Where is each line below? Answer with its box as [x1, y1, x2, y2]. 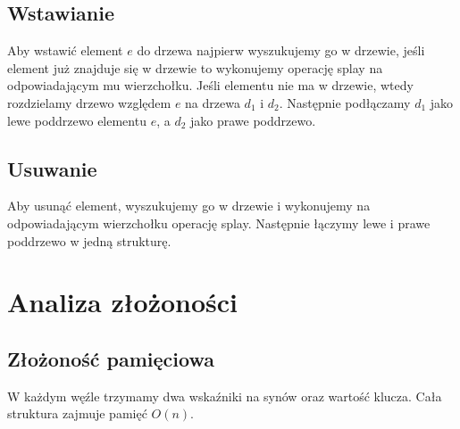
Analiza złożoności [7, 284, 238, 320]
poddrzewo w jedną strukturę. [7, 231, 171, 250]
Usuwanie [7, 154, 97, 182]
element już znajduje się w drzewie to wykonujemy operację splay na [7, 58, 383, 77]
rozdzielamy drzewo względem [7, 93, 171, 111]
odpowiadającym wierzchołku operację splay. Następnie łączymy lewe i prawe [7, 213, 431, 232]
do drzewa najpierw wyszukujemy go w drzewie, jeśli [137, 41, 425, 60]
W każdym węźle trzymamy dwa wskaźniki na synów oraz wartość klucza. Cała [7, 386, 442, 405]
